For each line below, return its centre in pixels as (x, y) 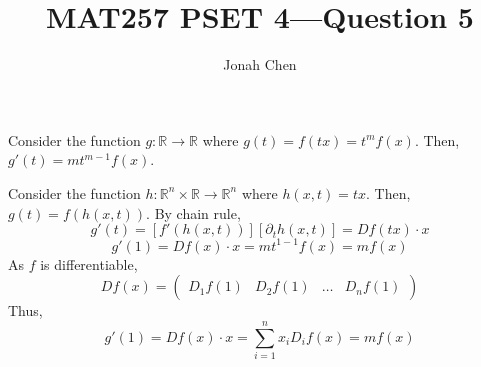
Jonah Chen (260, 64)
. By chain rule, (193, 212)
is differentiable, (89, 263)
